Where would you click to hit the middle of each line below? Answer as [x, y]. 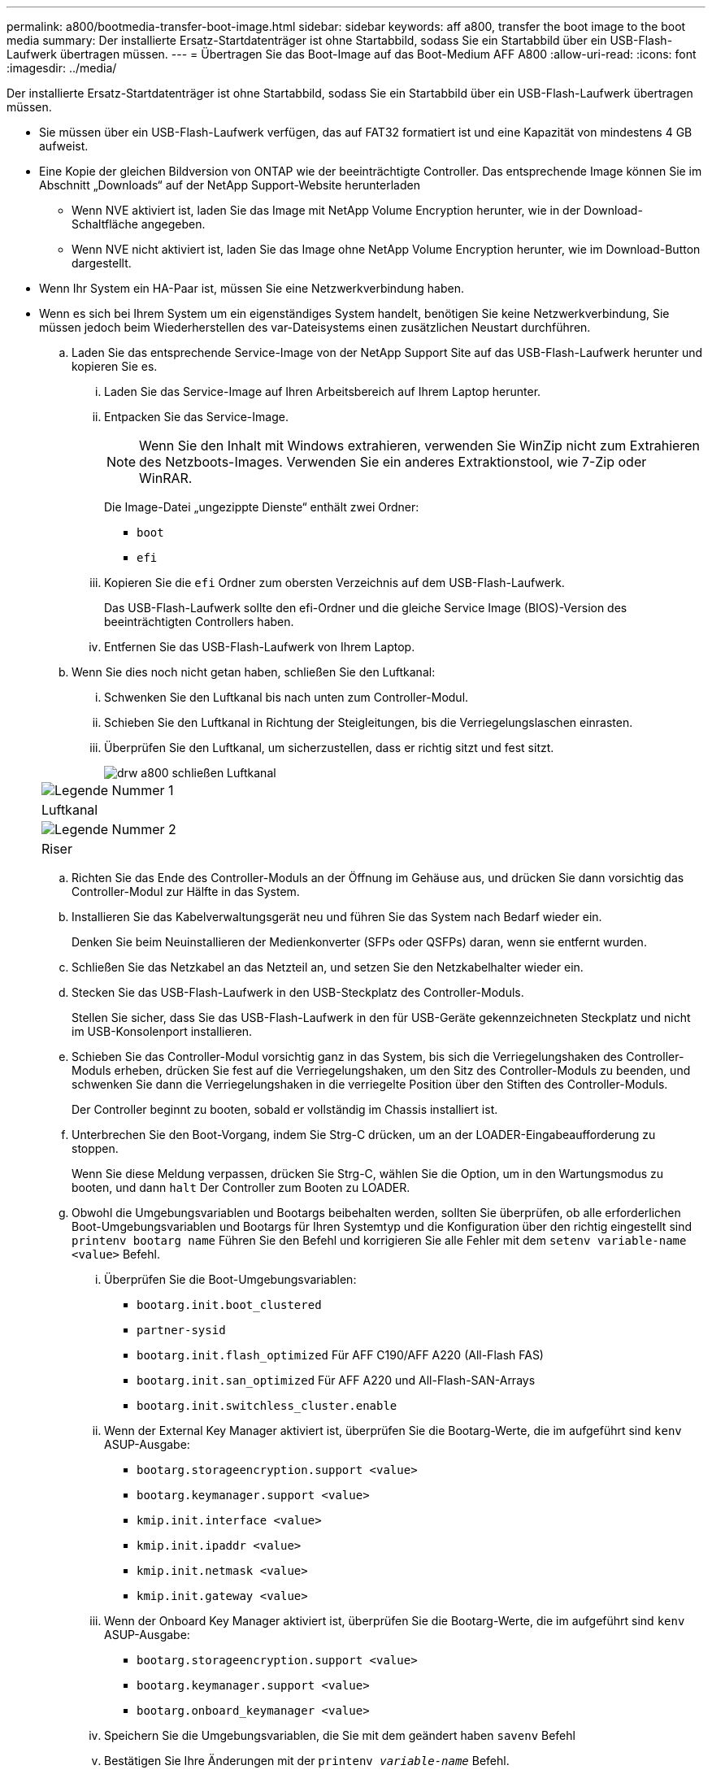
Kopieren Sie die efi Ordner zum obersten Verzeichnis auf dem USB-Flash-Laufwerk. [334, 583]
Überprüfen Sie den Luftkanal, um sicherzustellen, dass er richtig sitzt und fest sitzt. [329, 748]
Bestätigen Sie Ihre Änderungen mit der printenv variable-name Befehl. [307, 1761]
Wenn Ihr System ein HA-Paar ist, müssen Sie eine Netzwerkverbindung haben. [252, 288]
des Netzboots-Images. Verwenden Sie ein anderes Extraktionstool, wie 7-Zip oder [393, 462]
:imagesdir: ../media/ [62, 68]
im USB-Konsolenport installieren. [162, 1031]
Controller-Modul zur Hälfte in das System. [186, 891]
